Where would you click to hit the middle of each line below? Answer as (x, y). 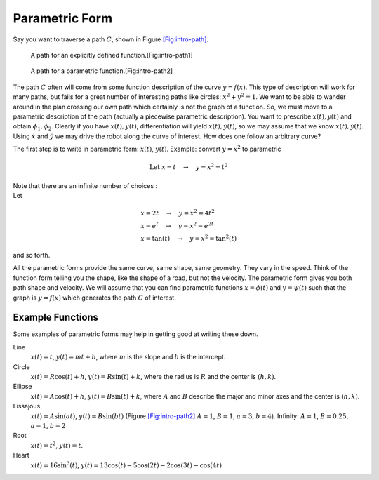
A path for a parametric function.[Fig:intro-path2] (102, 71)
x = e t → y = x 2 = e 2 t (177, 225)
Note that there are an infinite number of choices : (85, 185)
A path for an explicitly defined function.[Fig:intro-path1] (112, 55)
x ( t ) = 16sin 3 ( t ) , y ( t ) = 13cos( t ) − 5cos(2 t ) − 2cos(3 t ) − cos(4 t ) (126, 465)
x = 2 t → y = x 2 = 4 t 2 (178, 212)
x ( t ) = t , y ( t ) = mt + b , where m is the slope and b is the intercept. (128, 357)
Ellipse (22, 387)
